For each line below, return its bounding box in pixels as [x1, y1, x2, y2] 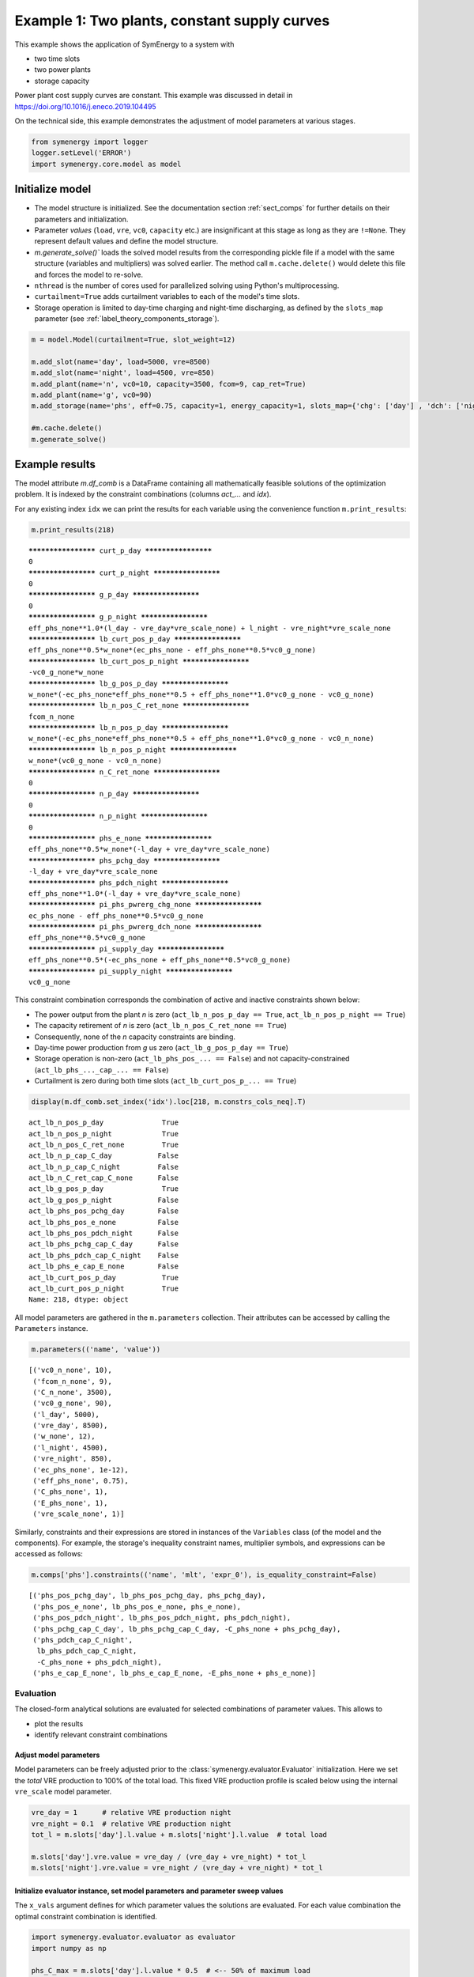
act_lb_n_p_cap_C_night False [28, 1162, 179, 1171]
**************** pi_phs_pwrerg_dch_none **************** [28, 922, 262, 932]
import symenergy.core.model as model [31, 159, 182, 168]
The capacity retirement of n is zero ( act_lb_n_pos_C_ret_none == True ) [34, 1021, 288, 1030]
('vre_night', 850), [32, 1454, 112, 1463]
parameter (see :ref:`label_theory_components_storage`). [34, 314, 220, 323]
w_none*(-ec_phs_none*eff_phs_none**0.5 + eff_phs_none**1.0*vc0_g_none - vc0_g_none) [28, 690, 374, 699]
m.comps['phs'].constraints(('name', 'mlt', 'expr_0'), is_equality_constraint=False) [31, 1571, 378, 1579]
